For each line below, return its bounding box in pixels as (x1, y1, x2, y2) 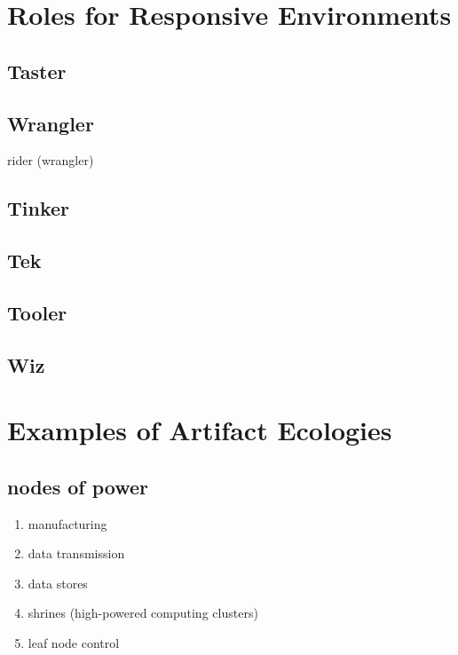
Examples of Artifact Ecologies (7, 412, 392, 448)
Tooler (7, 298, 67, 326)
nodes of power (7, 472, 149, 500)
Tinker (7, 194, 70, 222)
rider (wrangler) (7, 151, 94, 170)
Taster (7, 57, 67, 84)
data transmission (28, 544, 125, 563)
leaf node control (28, 634, 120, 652)
